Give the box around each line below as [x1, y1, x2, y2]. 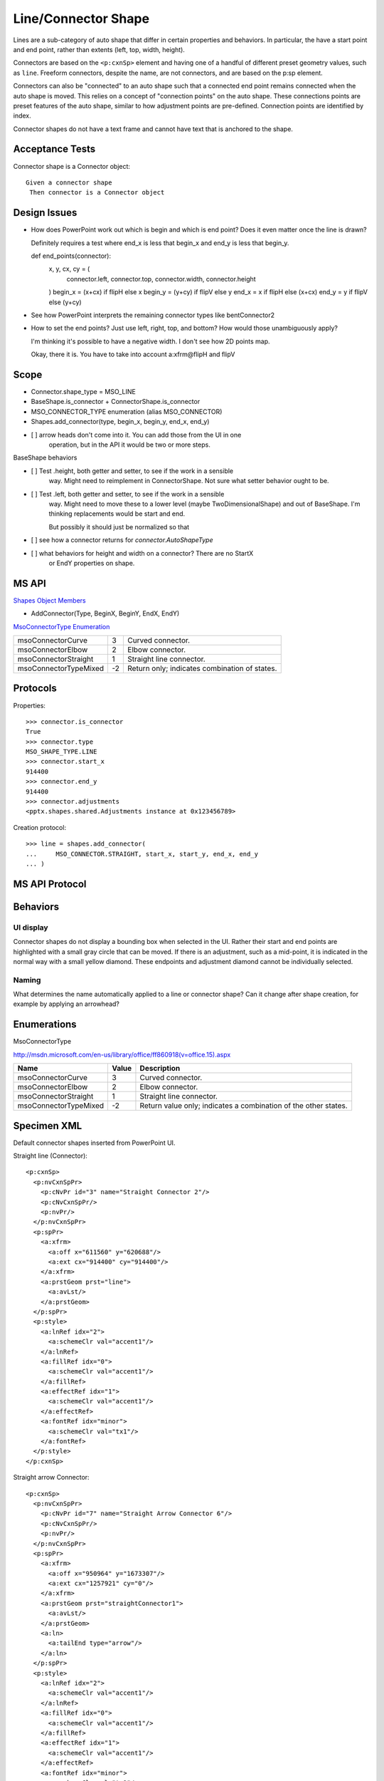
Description [139, 1064, 181, 1074]
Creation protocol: [13, 823, 67, 831]
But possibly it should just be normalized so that [48, 522, 190, 531]
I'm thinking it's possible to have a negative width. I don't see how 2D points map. [31, 337, 270, 346]
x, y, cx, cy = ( [48, 264, 90, 274]
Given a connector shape [26, 178, 112, 187]
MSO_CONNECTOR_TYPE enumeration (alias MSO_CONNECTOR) [31, 407, 223, 416]
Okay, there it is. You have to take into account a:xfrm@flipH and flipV [31, 350, 235, 359]
